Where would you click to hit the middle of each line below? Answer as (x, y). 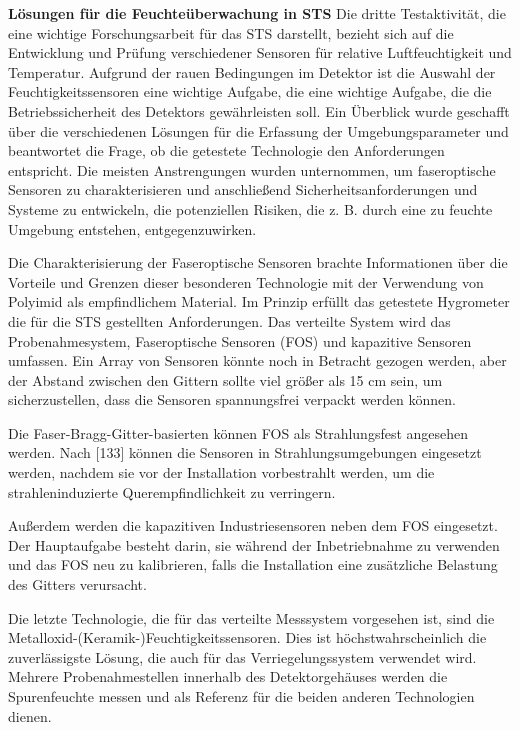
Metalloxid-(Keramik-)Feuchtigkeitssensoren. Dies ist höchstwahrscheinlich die (247, 637)
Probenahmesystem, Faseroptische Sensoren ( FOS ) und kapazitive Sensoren (240, 340)
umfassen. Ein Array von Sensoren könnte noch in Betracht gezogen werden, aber (257, 360)
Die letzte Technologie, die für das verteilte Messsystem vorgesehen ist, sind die (251, 617)
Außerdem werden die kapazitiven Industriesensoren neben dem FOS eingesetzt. (253, 525)
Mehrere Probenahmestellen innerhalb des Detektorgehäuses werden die (228, 676)
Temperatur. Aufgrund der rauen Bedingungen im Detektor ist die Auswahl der (252, 71)
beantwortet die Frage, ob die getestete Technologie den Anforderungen (226, 150)
